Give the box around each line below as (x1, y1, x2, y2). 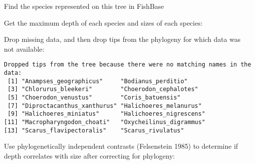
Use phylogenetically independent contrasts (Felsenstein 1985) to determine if (4, 141, 238, 151)
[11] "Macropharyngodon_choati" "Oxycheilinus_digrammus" (4, 118, 206, 126)
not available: (4, 43, 44, 54)
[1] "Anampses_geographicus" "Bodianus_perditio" (7, 77, 188, 85)
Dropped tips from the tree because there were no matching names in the (4, 61, 252, 68)
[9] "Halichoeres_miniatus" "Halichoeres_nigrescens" (7, 110, 206, 118)
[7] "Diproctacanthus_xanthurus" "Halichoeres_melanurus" (7, 102, 202, 109)
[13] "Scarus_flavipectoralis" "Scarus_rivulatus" (4, 127, 184, 134)
